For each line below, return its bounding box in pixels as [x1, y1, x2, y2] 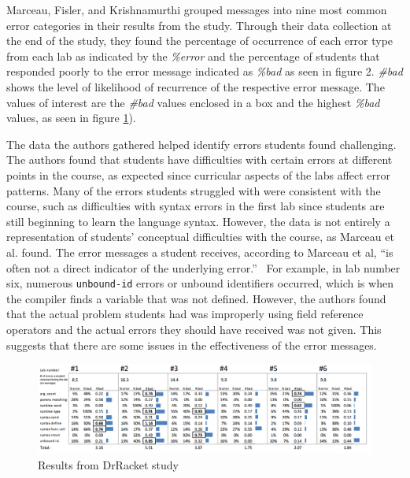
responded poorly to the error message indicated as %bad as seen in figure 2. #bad [6, 63, 403, 80]
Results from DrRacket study [38, 456, 179, 472]
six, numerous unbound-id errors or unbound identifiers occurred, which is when [6, 275, 393, 291]
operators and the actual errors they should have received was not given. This [6, 321, 382, 337]
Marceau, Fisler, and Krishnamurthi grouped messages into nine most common [6, 2, 387, 17]
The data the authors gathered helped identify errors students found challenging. [6, 135, 397, 152]
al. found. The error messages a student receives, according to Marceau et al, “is [6, 243, 393, 260]
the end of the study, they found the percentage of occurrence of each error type [6, 32, 393, 49]
